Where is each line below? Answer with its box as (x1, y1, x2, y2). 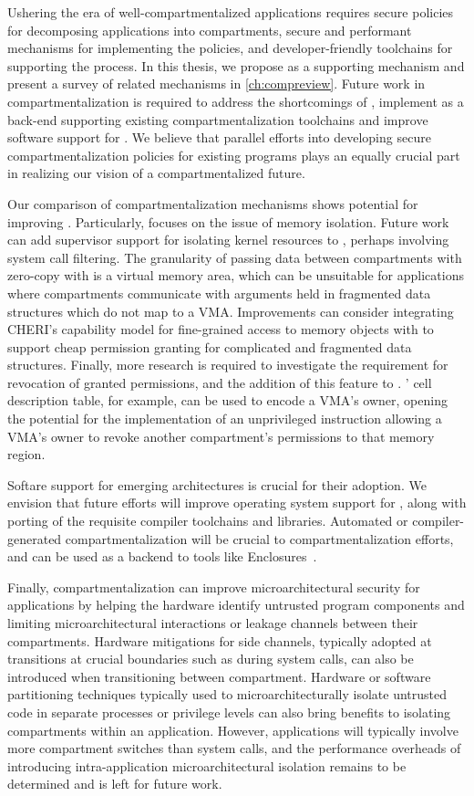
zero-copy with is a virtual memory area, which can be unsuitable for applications (7, 266, 464, 285)
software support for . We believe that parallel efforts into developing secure (7, 128, 431, 147)
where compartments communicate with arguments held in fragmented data (7, 283, 431, 302)
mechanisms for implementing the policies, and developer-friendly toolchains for (7, 38, 453, 58)
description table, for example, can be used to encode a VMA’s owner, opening (7, 391, 448, 410)
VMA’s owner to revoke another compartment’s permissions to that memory (7, 426, 435, 445)
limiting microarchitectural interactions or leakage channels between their (7, 613, 418, 632)
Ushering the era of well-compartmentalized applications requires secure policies (7, 3, 454, 21)
